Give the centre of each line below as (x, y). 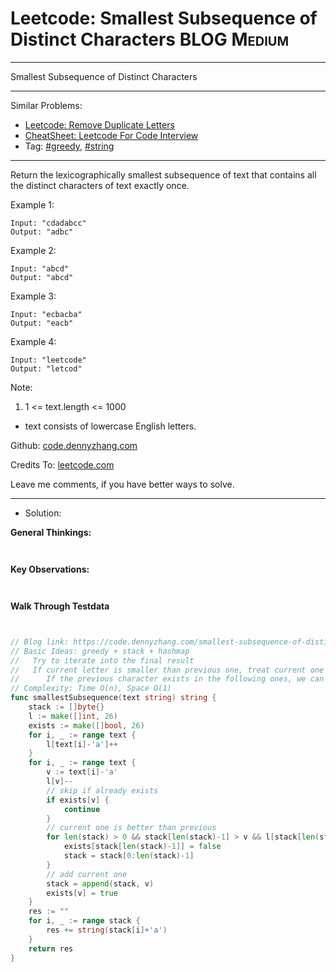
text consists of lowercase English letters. (110, 426)
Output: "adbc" (42, 232)
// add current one (87, 874)
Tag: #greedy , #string (69, 146)
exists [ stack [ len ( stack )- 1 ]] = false (142, 847)
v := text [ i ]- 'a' (82, 772)
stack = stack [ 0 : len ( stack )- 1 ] (129, 856)
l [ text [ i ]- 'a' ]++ (82, 744)
